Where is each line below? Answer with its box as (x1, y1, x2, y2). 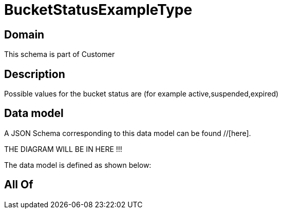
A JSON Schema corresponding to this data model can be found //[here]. (4, 128, 251, 138)
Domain (4, 28, 45, 41)
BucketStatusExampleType (4, 1, 193, 18)
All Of (4, 178, 33, 191)
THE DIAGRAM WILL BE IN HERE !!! (4, 144, 122, 153)
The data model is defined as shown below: (4, 160, 152, 169)
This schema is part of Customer (4, 50, 115, 59)
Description (4, 67, 65, 81)
